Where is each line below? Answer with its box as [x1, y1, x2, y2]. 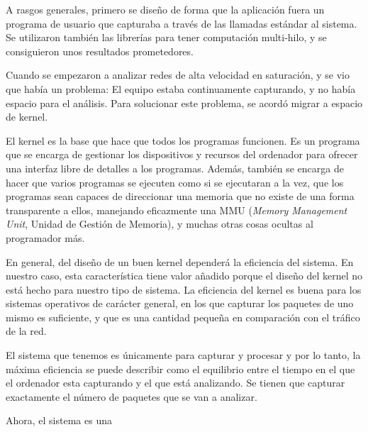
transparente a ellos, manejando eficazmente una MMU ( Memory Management [6, 202, 347, 217]
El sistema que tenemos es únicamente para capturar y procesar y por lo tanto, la [6, 348, 361, 362]
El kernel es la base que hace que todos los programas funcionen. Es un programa [6, 133, 360, 148]
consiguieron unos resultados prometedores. [6, 43, 194, 58]
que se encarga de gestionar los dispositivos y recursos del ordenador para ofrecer [6, 147, 358, 162]
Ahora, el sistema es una [6, 413, 112, 428]
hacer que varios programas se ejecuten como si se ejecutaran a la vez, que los [6, 175, 344, 189]
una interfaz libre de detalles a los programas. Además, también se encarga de [6, 160, 344, 175]
